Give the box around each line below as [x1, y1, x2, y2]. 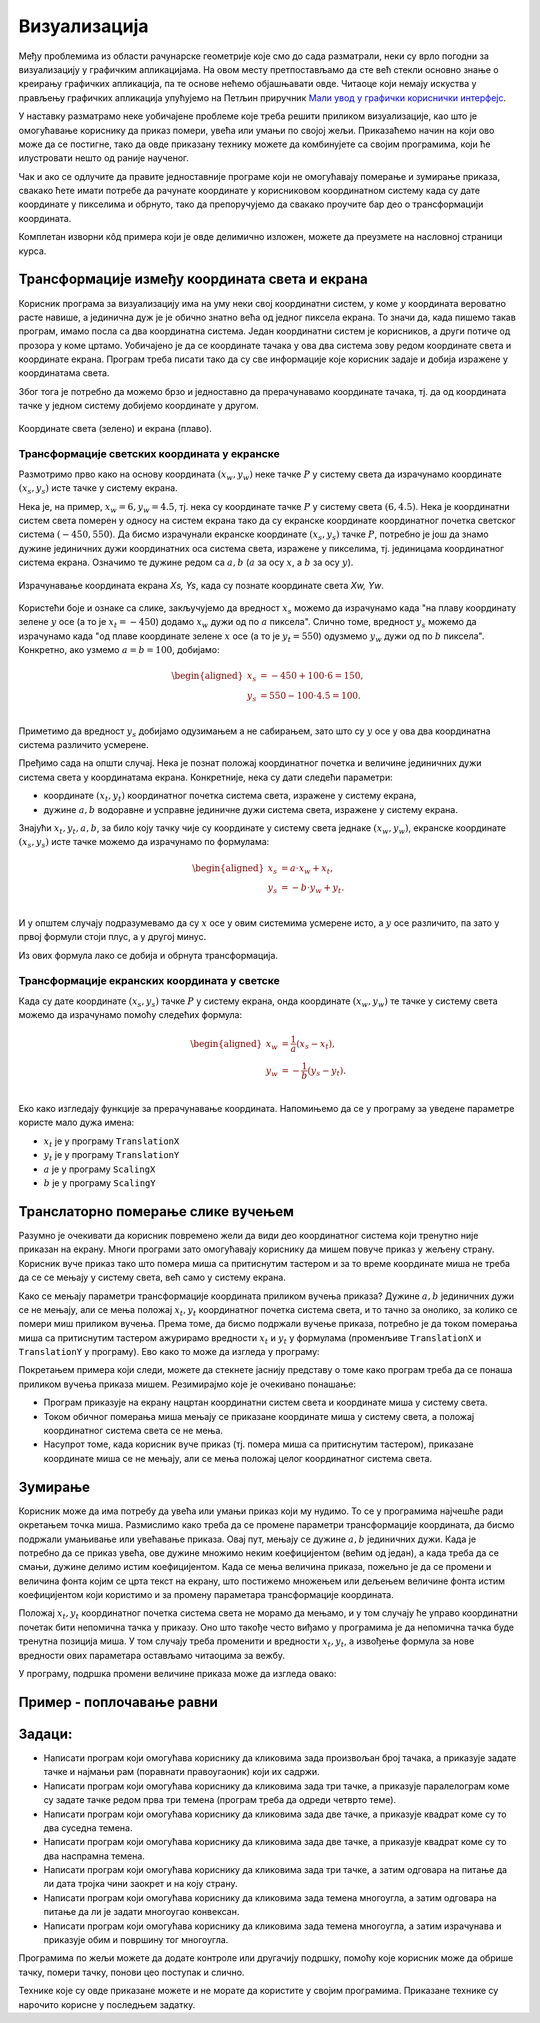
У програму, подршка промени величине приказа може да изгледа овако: [18, 1668, 337, 1680]
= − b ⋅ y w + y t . [280, 882, 345, 896]
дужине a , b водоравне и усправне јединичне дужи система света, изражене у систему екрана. [43, 803, 459, 815]
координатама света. [18, 367, 110, 379]
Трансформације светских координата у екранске [18, 447, 280, 461]
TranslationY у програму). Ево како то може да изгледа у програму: [18, 1346, 320, 1358]
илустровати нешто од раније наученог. [18, 152, 190, 164]
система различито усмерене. [18, 738, 149, 750]
